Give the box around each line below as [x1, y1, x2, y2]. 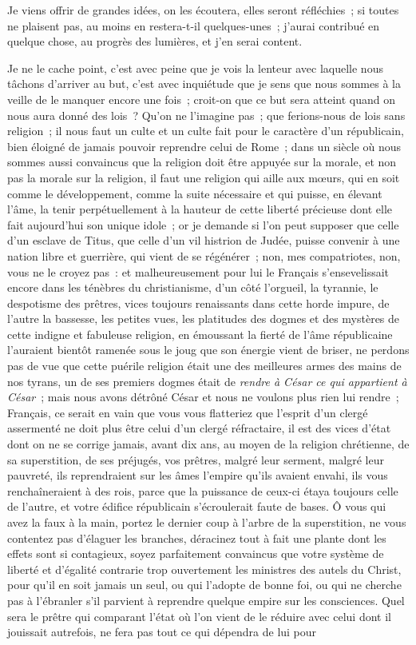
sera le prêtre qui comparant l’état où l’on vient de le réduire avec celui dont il [7, 607, 391, 624]
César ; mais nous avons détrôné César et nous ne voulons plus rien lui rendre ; [7, 388, 399, 405]
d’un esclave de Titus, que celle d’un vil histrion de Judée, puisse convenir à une [7, 232, 400, 249]
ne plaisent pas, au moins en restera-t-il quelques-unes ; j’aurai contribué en [7, 17, 380, 34]
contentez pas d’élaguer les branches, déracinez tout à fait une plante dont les [7, 529, 386, 546]
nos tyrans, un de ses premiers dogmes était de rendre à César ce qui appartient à [7, 372, 407, 389]
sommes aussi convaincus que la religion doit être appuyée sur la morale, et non [7, 153, 397, 170]
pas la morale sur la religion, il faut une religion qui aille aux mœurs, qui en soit [7, 169, 400, 185]
